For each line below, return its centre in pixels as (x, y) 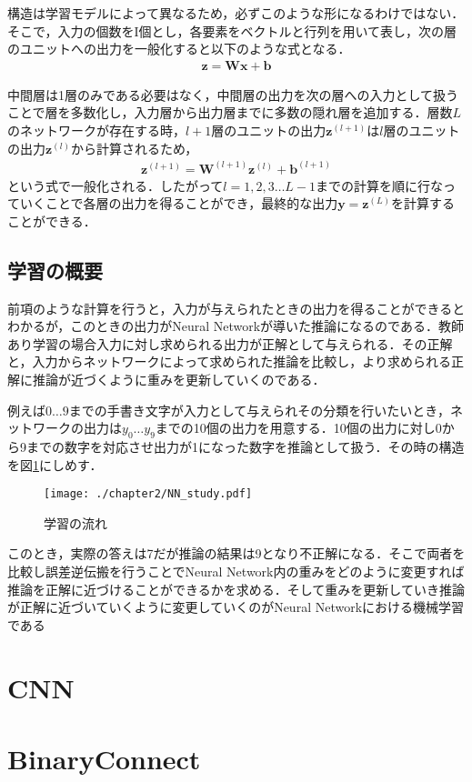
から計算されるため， (134, 148)
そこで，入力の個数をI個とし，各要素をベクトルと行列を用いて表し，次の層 (232, 30)
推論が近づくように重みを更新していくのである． (179, 380)
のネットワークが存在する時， (96, 130)
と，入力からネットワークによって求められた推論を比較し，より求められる (230, 361)
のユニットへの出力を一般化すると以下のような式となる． (179, 49)
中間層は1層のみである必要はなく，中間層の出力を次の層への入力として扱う (233, 94)
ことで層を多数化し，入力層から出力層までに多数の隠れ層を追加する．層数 (230, 112)
